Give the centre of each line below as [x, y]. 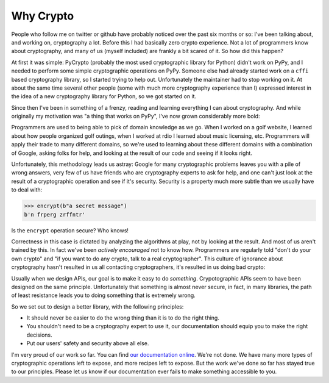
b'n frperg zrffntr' [55, 214]
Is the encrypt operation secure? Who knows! [70, 230]
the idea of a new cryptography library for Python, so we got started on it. [104, 96]
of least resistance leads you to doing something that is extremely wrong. [104, 295]
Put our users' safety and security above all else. [88, 343]
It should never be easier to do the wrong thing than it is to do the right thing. [123, 318]
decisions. [39, 335]
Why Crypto [43, 16]
